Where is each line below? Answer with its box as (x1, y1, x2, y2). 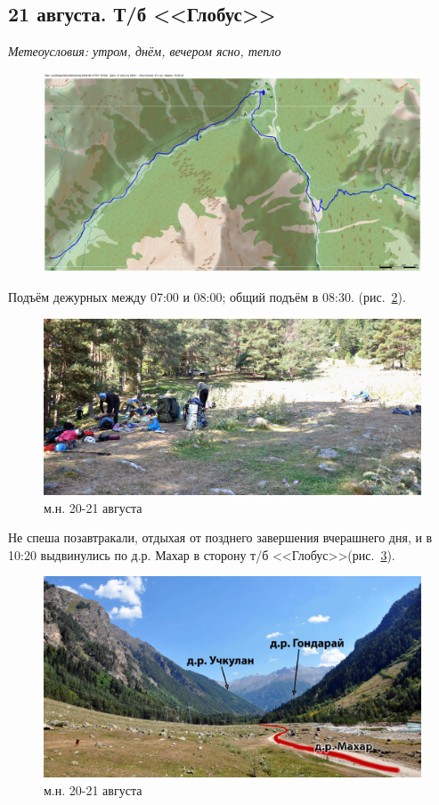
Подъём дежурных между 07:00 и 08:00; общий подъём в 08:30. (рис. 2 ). (8, 287, 406, 305)
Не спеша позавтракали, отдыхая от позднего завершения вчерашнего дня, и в (8, 528, 433, 547)
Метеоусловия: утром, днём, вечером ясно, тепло (8, 42, 281, 61)
